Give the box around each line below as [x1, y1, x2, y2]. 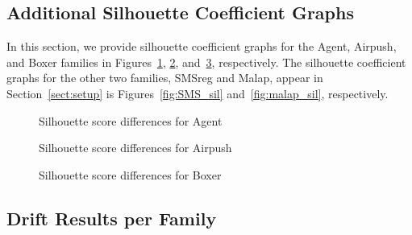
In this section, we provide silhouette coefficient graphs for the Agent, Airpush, [6, 38, 397, 55]
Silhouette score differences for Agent [39, 112, 223, 129]
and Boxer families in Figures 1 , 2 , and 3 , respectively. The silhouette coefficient [6, 53, 406, 70]
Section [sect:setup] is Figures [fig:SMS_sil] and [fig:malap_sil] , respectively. [6, 85, 389, 101]
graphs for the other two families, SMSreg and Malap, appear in [6, 69, 323, 86]
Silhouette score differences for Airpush [39, 139, 232, 156]
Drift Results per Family [6, 205, 217, 230]
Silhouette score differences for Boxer [39, 166, 222, 183]
